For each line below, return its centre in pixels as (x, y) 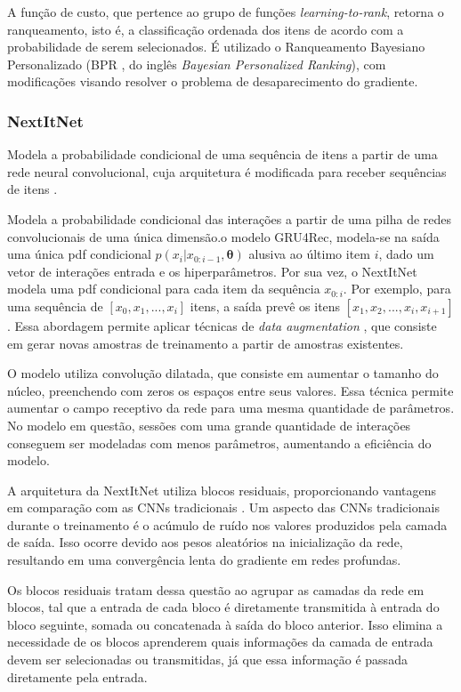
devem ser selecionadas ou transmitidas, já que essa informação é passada (207, 660)
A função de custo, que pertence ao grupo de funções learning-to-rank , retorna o (226, 12)
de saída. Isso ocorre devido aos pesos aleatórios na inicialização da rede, (205, 542)
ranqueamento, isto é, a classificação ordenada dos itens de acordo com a (206, 29)
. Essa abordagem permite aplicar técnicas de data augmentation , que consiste (222, 325)
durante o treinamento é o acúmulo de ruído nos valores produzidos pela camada (227, 524)
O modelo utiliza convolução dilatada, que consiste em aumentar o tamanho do (223, 373)
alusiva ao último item (309, 254)
